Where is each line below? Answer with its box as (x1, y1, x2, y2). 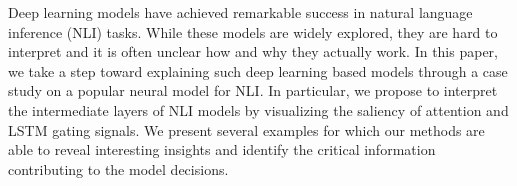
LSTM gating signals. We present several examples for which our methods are (8, 119, 485, 140)
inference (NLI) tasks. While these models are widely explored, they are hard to (8, 21, 498, 42)
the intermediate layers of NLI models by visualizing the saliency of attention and (8, 99, 509, 120)
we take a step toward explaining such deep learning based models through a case (8, 60, 508, 81)
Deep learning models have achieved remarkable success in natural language (8, 2, 473, 22)
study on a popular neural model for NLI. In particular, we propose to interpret (8, 80, 498, 101)
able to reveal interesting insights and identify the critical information (8, 139, 436, 160)
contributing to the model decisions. (8, 158, 229, 179)
